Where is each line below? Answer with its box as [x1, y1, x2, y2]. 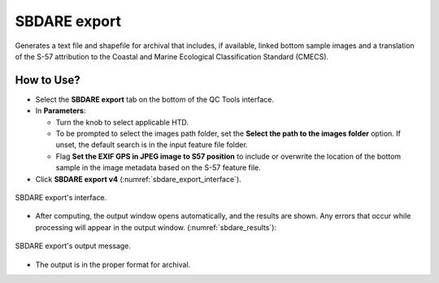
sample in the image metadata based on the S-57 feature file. [55, 163, 262, 172]
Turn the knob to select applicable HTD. [55, 117, 189, 127]
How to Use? [15, 73, 80, 87]
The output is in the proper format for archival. [35, 259, 191, 269]
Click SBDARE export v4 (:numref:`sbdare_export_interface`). [35, 174, 241, 184]
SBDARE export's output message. [15, 241, 132, 251]
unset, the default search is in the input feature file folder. [55, 140, 248, 150]
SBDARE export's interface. [15, 192, 107, 202]
